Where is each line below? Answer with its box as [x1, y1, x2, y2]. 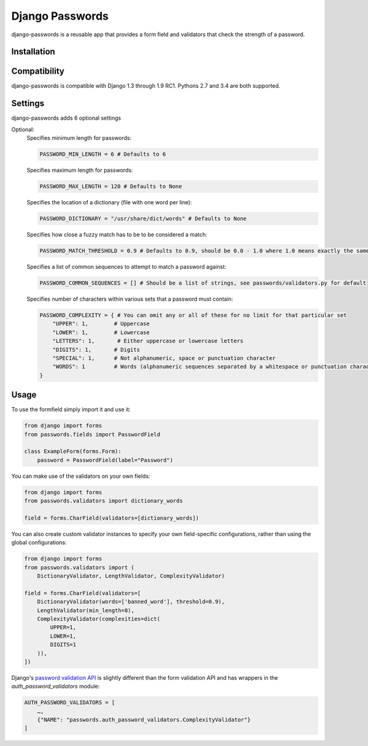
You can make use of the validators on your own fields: [11, 472, 150, 480]
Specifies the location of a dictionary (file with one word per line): [26, 199, 193, 206]
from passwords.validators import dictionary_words [24, 498, 183, 504]
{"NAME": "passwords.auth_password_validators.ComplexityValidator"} [37, 717, 251, 723]
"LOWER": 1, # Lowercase [52, 329, 150, 336]
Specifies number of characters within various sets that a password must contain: [26, 295, 233, 302]
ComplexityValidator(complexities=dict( [37, 615, 161, 622]
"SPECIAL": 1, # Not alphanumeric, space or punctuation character [52, 355, 276, 361]
